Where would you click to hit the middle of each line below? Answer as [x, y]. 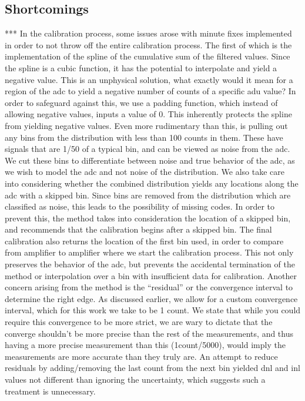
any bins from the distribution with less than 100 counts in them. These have [144, 137]
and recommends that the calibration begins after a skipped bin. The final [138, 229]
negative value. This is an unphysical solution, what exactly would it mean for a [149, 79]
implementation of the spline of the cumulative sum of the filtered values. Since [148, 56]
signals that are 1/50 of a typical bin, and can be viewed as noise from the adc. [148, 149]
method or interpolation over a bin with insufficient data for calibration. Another [151, 275]
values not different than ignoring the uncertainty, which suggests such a [135, 380]
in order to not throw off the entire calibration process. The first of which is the [148, 44]
